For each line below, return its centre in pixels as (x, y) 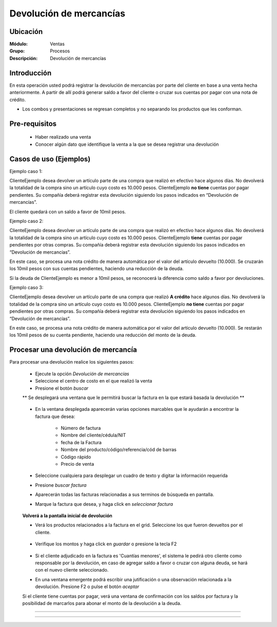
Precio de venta (77, 464)
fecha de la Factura (81, 442)
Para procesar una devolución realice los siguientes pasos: (72, 362)
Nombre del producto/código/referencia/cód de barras (119, 450)
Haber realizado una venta (63, 137)
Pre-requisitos (33, 123)
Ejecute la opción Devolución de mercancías (82, 374)
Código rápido (76, 457)
